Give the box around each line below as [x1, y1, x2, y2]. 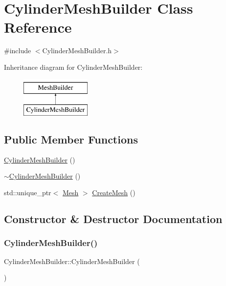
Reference [4, 17, 72, 37]
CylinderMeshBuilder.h [42, 45, 112, 56]
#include [4, 45, 31, 56]
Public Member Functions [4, 132, 138, 147]
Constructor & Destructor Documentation [4, 211, 223, 226]
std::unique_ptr [4, 187, 51, 198]
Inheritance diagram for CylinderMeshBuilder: [4, 61, 143, 72]
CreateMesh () [92, 187, 136, 198]
